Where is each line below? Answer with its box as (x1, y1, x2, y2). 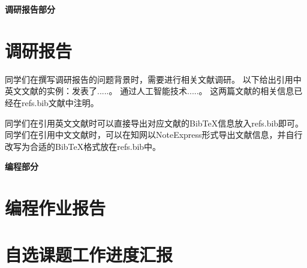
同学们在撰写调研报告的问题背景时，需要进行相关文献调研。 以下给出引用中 (5, 73, 302, 85)
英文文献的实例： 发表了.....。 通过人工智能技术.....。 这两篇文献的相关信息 (5, 85, 294, 97)
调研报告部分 (5, 3, 55, 15)
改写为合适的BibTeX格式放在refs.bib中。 (5, 140, 161, 152)
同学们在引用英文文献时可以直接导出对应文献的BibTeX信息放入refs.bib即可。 (5, 116, 304, 129)
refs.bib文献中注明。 (21, 96, 99, 109)
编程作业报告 (5, 195, 106, 220)
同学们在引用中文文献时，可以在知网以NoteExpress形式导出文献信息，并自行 (5, 128, 303, 141)
